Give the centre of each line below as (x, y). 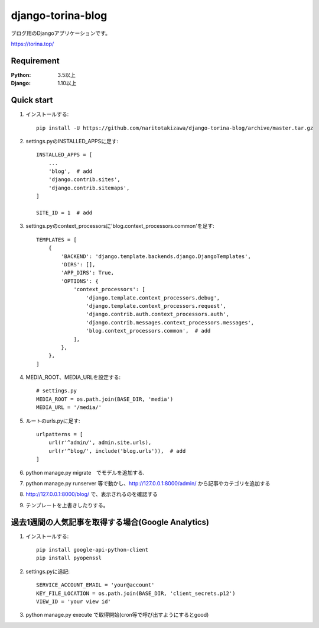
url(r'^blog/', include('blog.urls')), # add (117, 451)
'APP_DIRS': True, (88, 273)
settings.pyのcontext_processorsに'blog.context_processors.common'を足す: (120, 226)
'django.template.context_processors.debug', (153, 298)
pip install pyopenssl (69, 558)
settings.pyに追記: (48, 571)
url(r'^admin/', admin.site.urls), (100, 443)
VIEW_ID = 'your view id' (74, 602)
